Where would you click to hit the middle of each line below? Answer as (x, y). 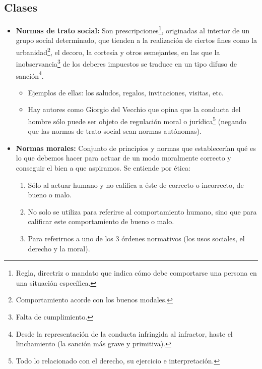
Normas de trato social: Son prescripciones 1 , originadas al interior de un (133, 30)
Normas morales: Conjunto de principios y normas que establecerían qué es (136, 148)
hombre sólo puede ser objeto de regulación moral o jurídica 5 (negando (137, 120)
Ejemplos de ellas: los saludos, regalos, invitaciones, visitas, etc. (126, 92)
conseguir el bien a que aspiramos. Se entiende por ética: (103, 168)
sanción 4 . (30, 75)
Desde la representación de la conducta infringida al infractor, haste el (124, 333)
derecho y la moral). (59, 248)
